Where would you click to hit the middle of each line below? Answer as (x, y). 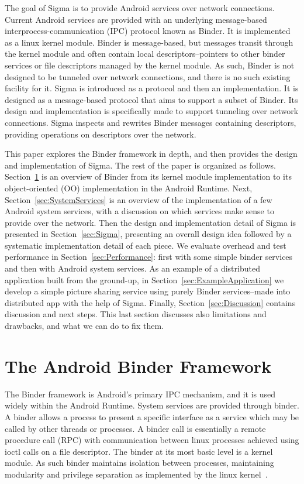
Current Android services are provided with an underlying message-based (136, 19)
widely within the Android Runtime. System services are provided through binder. (152, 405)
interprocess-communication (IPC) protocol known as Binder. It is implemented (148, 31)
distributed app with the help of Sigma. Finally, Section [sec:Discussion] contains (150, 302)
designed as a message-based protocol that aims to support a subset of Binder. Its (151, 99)
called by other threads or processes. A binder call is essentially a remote (135, 428)
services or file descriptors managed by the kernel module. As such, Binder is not (150, 65)
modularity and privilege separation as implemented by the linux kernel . (136, 474)
